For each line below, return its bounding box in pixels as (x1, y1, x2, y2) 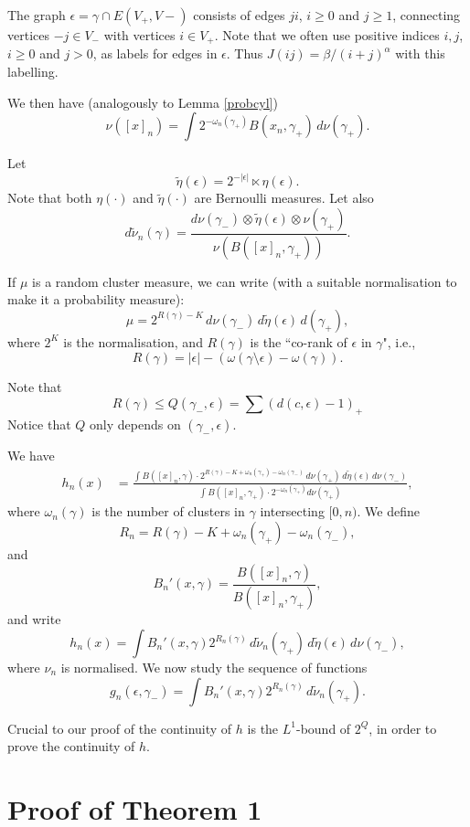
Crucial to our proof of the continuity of (7, 718, 232, 737)
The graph (7, 5, 66, 24)
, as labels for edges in (92, 44, 218, 63)
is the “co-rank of (250, 332, 347, 351)
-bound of (295, 718, 351, 737)
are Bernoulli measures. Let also (194, 188, 374, 207)
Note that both (7, 188, 92, 207)
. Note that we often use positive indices (214, 26, 440, 44)
